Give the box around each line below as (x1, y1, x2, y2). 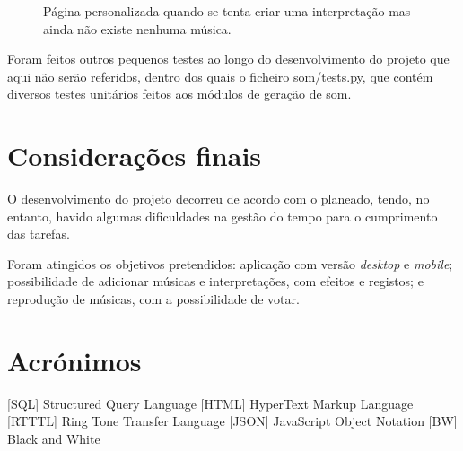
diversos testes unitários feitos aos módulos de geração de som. (7, 84, 352, 103)
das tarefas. (7, 224, 70, 243)
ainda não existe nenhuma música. (43, 19, 231, 38)
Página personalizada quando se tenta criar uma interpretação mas (43, 2, 411, 20)
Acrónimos (7, 342, 142, 378)
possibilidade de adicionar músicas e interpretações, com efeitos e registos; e (7, 272, 424, 291)
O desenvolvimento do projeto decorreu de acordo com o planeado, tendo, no (7, 189, 430, 208)
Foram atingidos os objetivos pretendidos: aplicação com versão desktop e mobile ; (7, 254, 453, 273)
